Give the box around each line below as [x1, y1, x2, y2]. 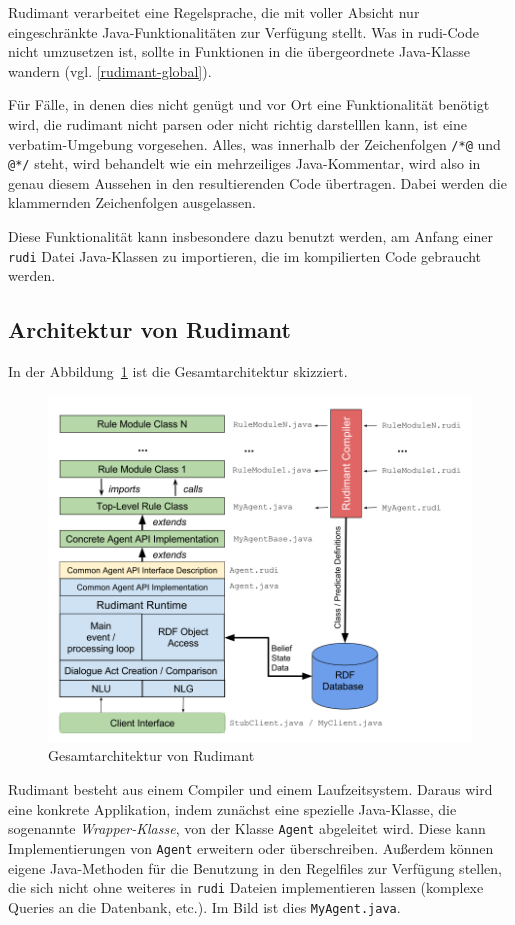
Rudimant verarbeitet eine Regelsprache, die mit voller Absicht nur [8, 2, 420, 22]
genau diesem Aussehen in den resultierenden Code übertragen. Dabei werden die [8, 172, 507, 193]
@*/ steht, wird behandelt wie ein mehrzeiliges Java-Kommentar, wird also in [8, 153, 481, 174]
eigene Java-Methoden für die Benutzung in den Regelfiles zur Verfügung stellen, [8, 857, 502, 878]
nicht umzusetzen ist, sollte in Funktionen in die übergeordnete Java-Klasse [8, 41, 471, 62]
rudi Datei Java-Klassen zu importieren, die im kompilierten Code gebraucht [8, 245, 482, 266]
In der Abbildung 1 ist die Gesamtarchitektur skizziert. [8, 361, 348, 382]
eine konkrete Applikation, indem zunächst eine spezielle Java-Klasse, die [8, 798, 457, 819]
